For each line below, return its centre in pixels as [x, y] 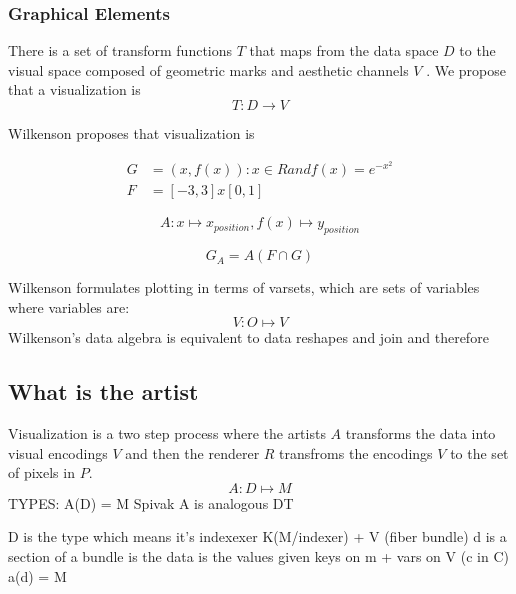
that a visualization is [74, 89]
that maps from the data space [344, 50]
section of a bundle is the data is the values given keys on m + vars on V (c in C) [258, 556]
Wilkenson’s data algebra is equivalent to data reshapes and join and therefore [248, 337]
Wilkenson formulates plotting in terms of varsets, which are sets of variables [244, 287]
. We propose [466, 69]
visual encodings [58, 452]
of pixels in [41, 472]
